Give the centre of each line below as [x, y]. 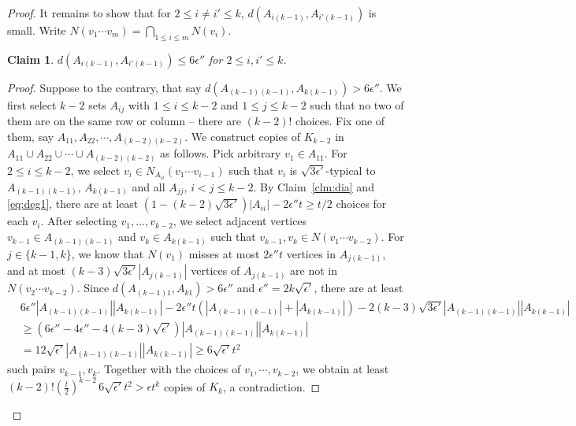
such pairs [32, 369]
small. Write [37, 30]
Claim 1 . [31, 59]
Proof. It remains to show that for [89, 13]
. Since [93, 288]
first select [32, 104]
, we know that [108, 253]
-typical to [351, 170]
